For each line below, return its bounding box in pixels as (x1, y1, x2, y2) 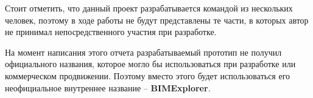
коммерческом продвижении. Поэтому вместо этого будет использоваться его (5, 69, 290, 82)
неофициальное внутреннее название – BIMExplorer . (5, 81, 211, 94)
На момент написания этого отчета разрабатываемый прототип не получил (5, 45, 282, 58)
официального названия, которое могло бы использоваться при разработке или (5, 57, 296, 70)
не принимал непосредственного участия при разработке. (5, 25, 217, 38)
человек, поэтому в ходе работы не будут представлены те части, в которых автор (5, 13, 309, 26)
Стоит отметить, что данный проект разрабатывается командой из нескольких (5, 2, 293, 14)
